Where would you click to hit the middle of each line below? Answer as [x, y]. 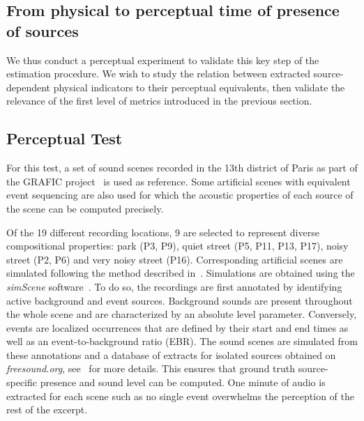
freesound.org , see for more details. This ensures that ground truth [151, 368]
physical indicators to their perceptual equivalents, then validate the [199, 87]
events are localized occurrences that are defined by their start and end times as [177, 327]
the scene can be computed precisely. [85, 208]
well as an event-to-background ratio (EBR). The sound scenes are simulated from [182, 341]
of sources [43, 30]
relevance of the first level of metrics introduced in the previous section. [159, 101]
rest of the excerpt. [47, 409]
